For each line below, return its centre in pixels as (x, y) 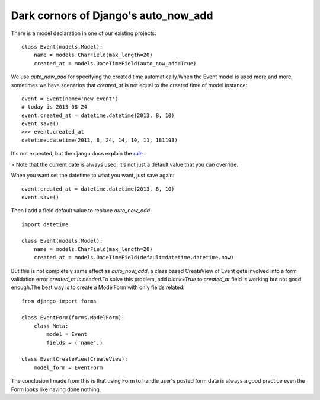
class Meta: (51, 326)
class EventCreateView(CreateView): (75, 359)
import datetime (45, 224)
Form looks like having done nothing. (56, 389)
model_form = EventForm (68, 367)
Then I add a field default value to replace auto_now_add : (81, 211)
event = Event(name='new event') (70, 99)
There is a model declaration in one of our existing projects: (84, 33)
